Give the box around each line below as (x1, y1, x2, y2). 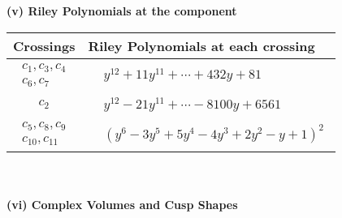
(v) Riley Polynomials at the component (6, 2, 237, 19)
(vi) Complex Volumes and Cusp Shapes (6, 195, 238, 212)
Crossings (13, 36, 76, 55)
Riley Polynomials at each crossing (88, 36, 315, 55)
